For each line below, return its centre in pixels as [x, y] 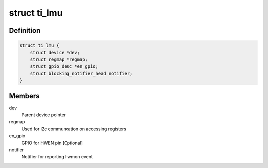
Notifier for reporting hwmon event [57, 157]
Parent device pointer [44, 115]
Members [24, 96]
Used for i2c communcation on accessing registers [74, 129]
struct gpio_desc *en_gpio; [64, 66]
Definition [25, 31]
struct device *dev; [55, 52]
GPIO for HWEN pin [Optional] [52, 143]
